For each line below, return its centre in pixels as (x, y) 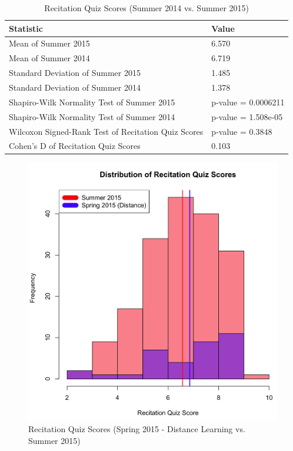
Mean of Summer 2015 (49, 43)
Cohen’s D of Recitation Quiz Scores (75, 146)
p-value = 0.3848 (242, 131)
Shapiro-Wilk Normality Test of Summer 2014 (92, 116)
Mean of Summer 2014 (49, 58)
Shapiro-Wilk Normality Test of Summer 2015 (92, 102)
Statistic (26, 28)
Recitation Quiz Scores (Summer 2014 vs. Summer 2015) (147, 8)
